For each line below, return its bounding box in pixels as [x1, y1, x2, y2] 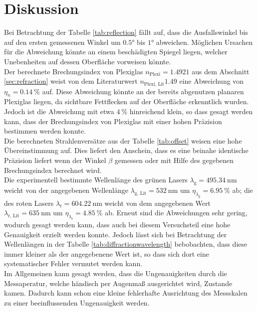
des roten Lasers [4, 197, 54, 208]
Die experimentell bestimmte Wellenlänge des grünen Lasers [4, 174, 188, 185]
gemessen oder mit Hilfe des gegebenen [114, 155, 234, 165]
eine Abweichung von [179, 76, 244, 86]
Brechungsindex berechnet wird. [4, 164, 102, 175]
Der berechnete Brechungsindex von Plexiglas [4, 66, 143, 76]
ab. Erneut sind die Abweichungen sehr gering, [105, 207, 248, 218]
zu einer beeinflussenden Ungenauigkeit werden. [4, 297, 150, 308]
